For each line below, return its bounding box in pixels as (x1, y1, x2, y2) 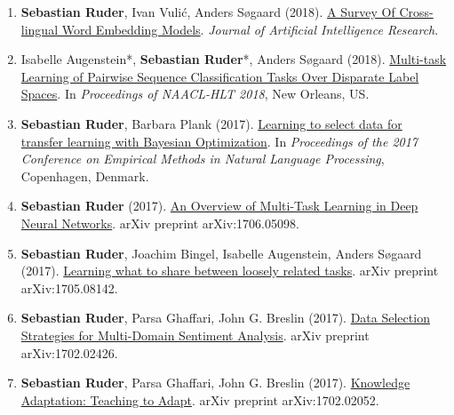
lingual (20, 20, 59, 38)
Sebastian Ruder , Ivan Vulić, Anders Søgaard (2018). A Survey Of (20, 3, 395, 20)
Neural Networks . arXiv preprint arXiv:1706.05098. (20, 213, 299, 232)
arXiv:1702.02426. (20, 343, 118, 362)
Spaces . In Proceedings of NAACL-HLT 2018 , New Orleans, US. (20, 84, 370, 103)
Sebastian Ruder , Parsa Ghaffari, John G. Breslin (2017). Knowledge (20, 373, 410, 392)
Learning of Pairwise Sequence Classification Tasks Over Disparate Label (20, 67, 419, 85)
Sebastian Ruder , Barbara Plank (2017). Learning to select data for (20, 114, 402, 132)
